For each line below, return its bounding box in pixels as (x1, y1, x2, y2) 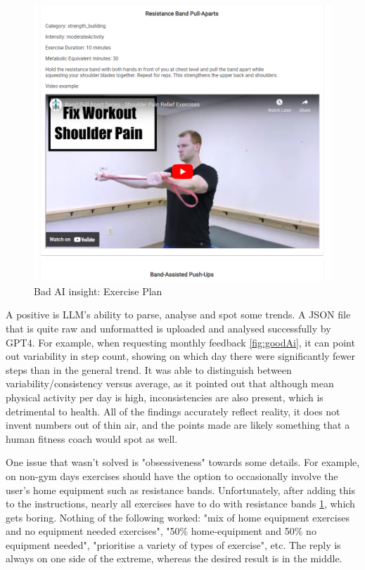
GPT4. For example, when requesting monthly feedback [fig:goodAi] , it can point (6, 335, 355, 349)
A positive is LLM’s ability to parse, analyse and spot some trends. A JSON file (6, 307, 351, 322)
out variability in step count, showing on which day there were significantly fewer (6, 349, 355, 363)
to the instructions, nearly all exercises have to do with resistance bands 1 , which (6, 496, 355, 511)
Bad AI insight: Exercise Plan (34, 283, 162, 298)
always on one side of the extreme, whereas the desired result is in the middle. (6, 551, 342, 566)
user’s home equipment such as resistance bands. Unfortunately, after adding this (6, 482, 356, 497)
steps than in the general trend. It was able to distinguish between (6, 362, 292, 377)
